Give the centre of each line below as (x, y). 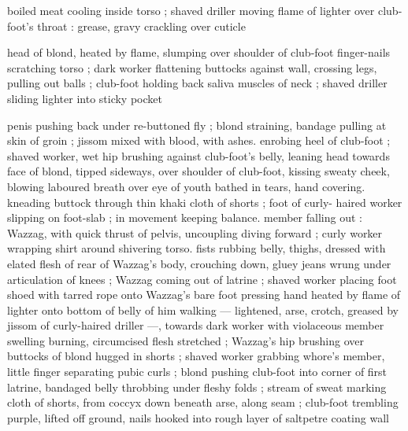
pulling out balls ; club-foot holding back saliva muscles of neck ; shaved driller (197, 83)
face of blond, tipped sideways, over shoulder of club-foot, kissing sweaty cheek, (198, 171)
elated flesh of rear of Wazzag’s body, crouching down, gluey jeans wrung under (199, 263)
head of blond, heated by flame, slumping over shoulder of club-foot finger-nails (199, 52)
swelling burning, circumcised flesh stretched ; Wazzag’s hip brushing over (185, 340)
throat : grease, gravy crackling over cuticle (141, 26)
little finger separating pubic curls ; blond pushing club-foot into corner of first (197, 372)
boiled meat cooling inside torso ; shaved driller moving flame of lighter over (191, 10)
